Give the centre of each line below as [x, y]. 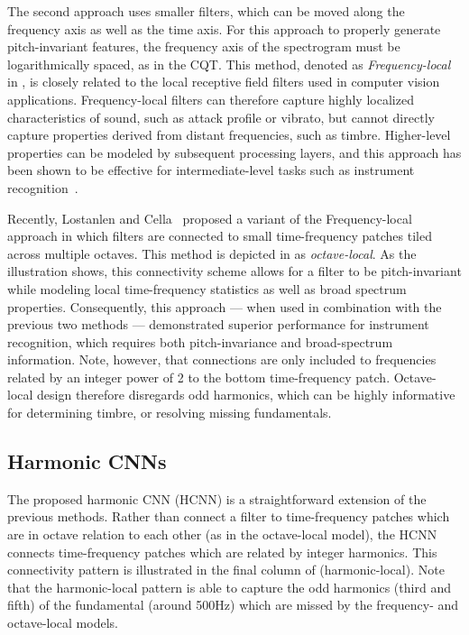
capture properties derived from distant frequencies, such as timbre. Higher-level [229, 135]
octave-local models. [63, 623]
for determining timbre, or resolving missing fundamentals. [170, 413]
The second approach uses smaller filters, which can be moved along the [206, 11]
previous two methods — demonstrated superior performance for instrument [218, 324]
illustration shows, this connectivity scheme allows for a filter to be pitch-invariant [234, 271]
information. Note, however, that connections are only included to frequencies [222, 359]
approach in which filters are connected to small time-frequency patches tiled [220, 236]
